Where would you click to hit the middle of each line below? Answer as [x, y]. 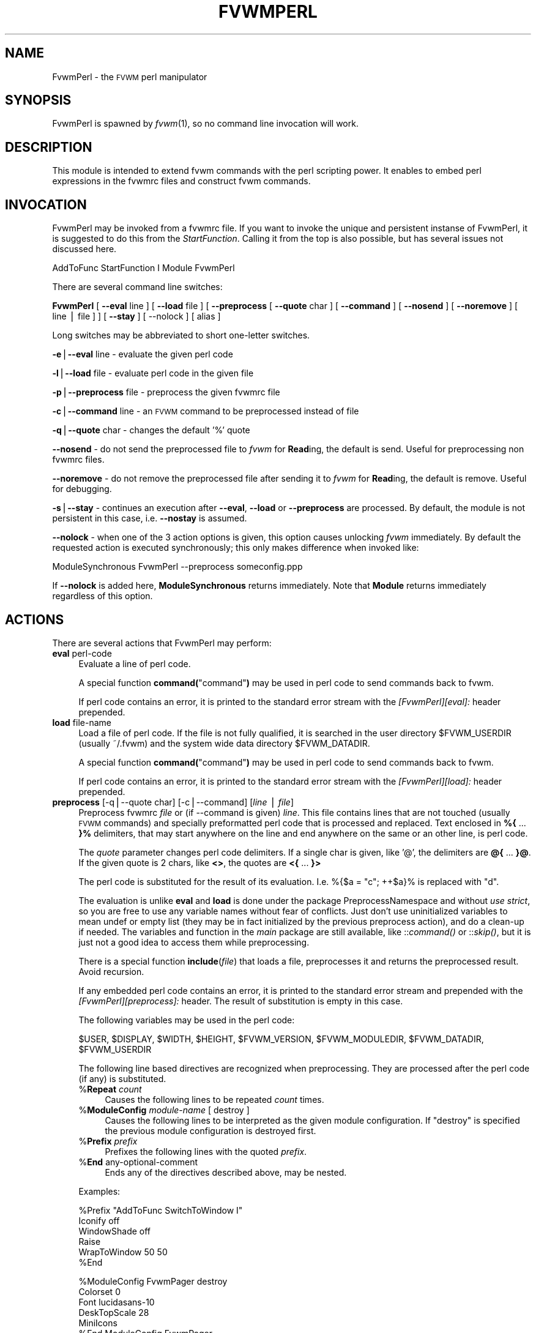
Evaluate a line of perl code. [135, 663]
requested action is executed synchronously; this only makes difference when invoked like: [236, 548]
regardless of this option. [102, 596]
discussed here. [84, 249]
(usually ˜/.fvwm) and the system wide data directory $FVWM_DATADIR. [224, 743]
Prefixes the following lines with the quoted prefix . [206, 1151]
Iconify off [99, 1220]
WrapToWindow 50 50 [123, 1252]
